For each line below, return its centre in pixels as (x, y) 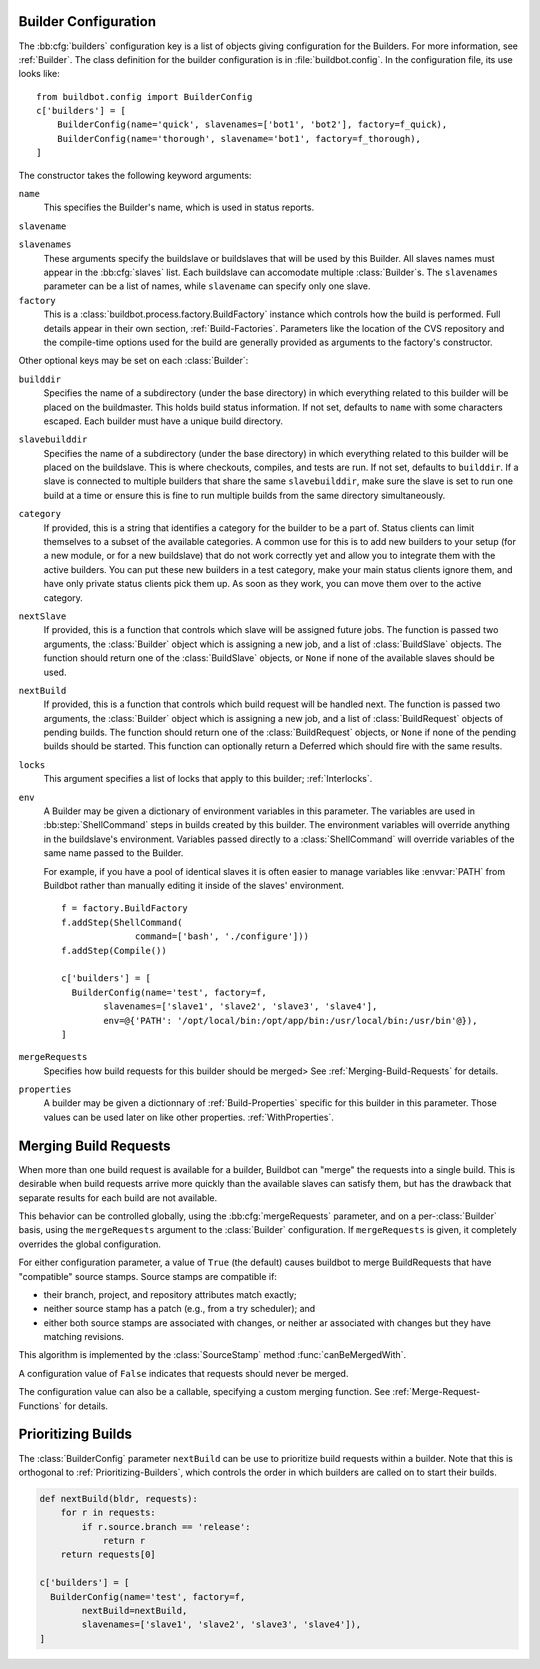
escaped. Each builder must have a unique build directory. (163, 421)
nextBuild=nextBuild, (134, 1611)
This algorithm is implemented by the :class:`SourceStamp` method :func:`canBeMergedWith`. (212, 1355)
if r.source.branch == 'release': (166, 1526)
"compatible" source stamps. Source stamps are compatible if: (147, 1276)
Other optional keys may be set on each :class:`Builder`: (133, 361)
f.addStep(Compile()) (114, 950)
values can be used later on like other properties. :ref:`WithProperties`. (188, 1117)
